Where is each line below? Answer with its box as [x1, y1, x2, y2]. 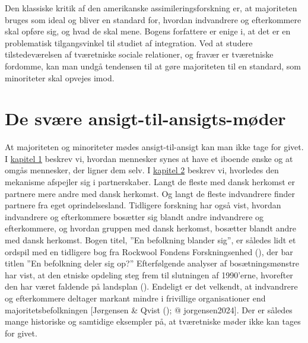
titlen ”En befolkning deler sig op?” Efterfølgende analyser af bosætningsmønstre [5, 257, 300, 269]
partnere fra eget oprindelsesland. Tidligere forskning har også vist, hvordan [5, 199, 281, 211]
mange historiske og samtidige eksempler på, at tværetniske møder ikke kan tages [5, 315, 301, 328]
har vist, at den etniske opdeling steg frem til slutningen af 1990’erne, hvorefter [5, 268, 293, 281]
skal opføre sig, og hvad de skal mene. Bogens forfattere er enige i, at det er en [5, 25, 291, 37]
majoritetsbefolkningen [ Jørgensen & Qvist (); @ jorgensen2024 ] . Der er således [5, 303, 293, 316]
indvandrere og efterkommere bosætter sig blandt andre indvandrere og [5, 210, 264, 223]
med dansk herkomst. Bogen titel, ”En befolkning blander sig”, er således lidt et [5, 234, 296, 246]
